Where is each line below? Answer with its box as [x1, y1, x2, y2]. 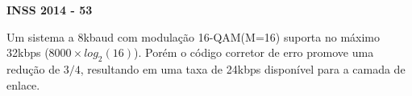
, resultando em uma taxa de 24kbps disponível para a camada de [80, 60, 406, 77]
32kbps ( [6, 44, 49, 61]
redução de [6, 60, 60, 77]
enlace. [6, 76, 40, 93]
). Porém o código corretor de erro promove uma [133, 44, 374, 61]
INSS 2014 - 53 [6, 2, 93, 18]
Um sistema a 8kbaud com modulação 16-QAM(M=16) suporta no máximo [6, 28, 381, 45]
